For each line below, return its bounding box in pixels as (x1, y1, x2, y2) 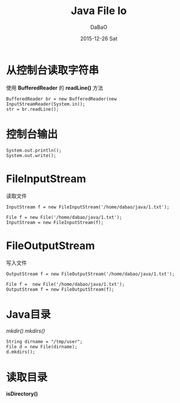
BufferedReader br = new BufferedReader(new (6, 96, 117, 102)
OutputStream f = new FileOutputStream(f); (6, 287, 115, 292)
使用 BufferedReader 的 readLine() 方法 (6, 84, 104, 91)
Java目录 (6, 308, 51, 321)
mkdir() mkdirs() (6, 328, 45, 335)
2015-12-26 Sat (80, 35, 118, 42)
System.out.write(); (6, 152, 57, 158)
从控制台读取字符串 (6, 64, 99, 77)
